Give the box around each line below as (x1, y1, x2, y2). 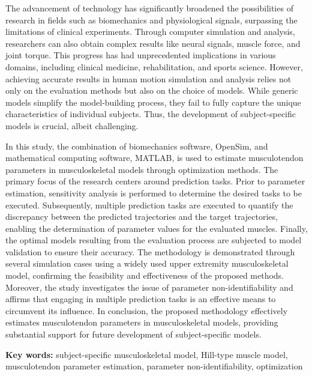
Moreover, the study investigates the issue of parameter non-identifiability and (5, 280, 293, 293)
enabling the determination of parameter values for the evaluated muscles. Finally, (5, 222, 308, 234)
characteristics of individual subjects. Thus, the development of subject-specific (5, 108, 296, 120)
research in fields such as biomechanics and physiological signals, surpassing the (5, 13, 298, 26)
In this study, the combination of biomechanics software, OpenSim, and (5, 139, 268, 152)
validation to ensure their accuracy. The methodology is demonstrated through (5, 245, 295, 258)
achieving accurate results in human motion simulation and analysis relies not (5, 72, 292, 85)
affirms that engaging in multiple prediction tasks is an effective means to (5, 293, 276, 305)
